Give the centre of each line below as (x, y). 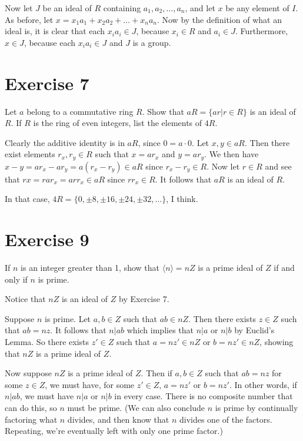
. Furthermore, (262, 31)
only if (16, 279)
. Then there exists (222, 318)
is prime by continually (257, 407)
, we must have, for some (90, 384)
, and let (200, 8)
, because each (50, 42)
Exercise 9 (47, 239)
